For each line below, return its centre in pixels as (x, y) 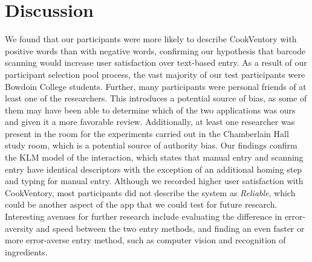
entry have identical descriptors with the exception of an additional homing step (154, 169)
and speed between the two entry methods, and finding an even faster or (170, 228)
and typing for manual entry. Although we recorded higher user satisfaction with (154, 181)
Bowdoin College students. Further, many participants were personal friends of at (156, 86)
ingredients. (26, 251)
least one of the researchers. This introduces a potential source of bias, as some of (156, 98)
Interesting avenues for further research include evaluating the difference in (144, 216)
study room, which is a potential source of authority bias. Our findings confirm (151, 145)
